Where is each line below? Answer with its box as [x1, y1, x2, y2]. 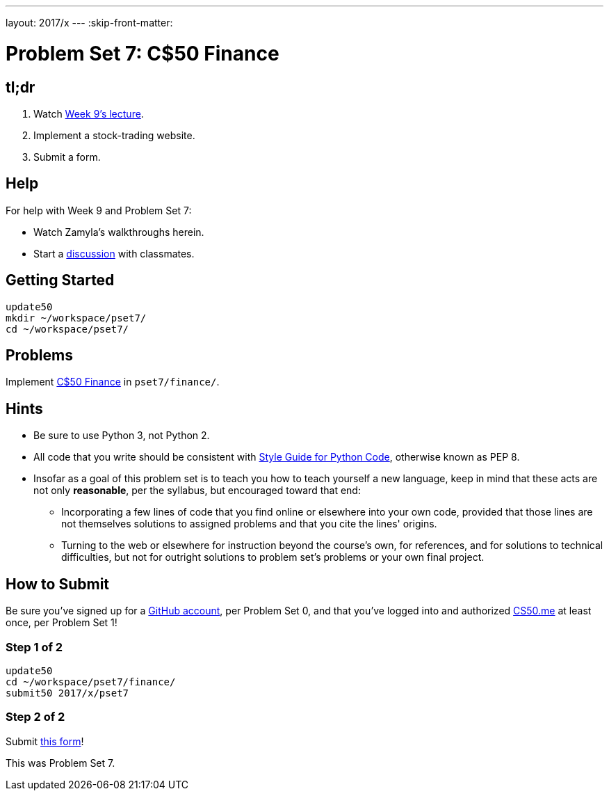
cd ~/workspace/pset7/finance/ [6, 676, 176, 687]
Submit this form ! [6, 735, 84, 747]
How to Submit [6, 575, 110, 593]
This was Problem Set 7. [6, 756, 115, 769]
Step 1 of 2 [6, 639, 63, 654]
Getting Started [6, 271, 115, 289]
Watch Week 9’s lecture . [33, 107, 144, 120]
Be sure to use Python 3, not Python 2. [33, 429, 210, 442]
